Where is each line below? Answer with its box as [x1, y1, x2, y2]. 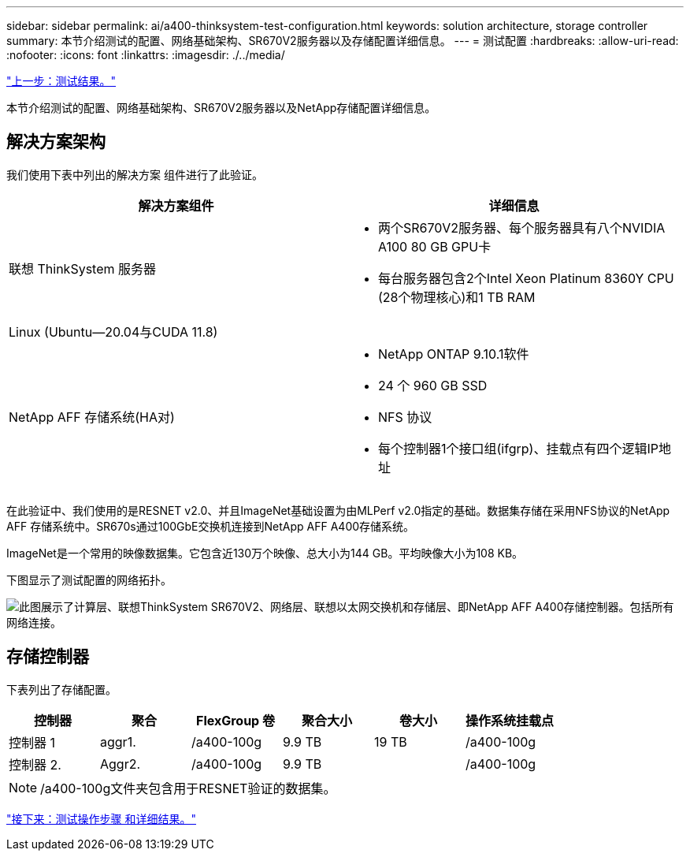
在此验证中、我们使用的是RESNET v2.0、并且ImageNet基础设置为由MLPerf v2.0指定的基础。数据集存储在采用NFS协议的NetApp [6, 503, 670, 517]
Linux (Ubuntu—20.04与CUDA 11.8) [9, 323, 218, 340]
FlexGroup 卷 [195, 712, 275, 728]
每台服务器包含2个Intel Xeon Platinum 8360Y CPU [378, 270, 674, 286]
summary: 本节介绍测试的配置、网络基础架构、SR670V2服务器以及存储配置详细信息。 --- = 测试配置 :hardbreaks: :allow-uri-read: [6, 34, 679, 47]
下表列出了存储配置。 [6, 682, 117, 696]
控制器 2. [9, 756, 61, 773]
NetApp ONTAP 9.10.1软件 [378, 345, 529, 362]
